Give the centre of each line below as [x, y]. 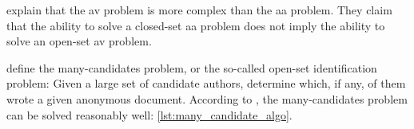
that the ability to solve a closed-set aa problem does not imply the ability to [196, 25]
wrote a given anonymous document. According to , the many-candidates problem [207, 98]
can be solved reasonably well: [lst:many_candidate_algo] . [149, 114]
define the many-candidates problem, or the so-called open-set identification [192, 67]
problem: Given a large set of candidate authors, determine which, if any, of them [206, 83]
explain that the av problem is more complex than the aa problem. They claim [199, 10]
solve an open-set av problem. [79, 41]
